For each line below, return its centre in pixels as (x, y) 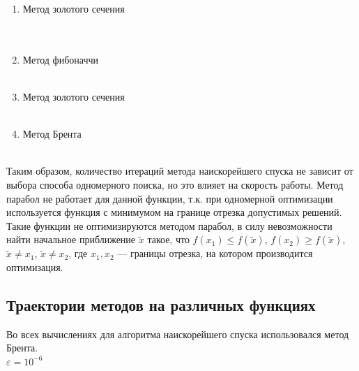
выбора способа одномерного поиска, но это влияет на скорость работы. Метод (175, 184)
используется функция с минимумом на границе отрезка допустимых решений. (174, 212)
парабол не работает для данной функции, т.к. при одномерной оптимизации (170, 198)
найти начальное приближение (71, 239)
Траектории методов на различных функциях (161, 304)
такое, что (168, 239)
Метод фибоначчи (60, 59)
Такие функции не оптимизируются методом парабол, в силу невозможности (169, 225)
